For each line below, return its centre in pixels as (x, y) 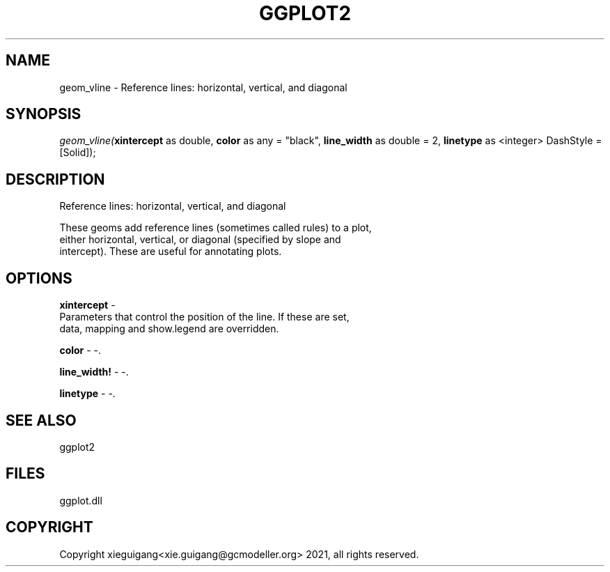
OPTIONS (39, 278)
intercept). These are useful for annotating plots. (171, 252)
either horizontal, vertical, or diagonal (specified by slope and (200, 240)
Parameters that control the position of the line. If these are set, (204, 317)
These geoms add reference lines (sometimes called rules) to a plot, (216, 228)
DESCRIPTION (55, 179)
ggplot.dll (81, 500)
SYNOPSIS (44, 114)
